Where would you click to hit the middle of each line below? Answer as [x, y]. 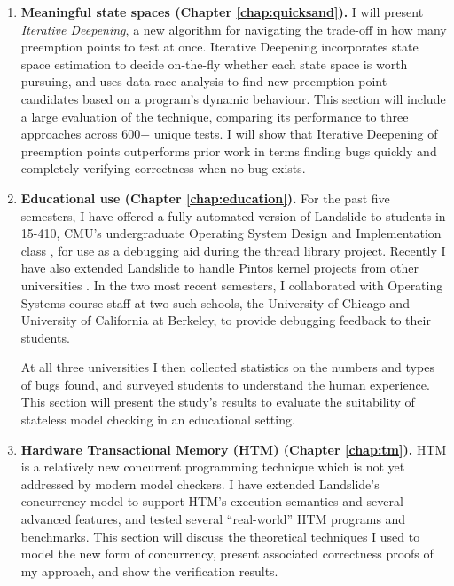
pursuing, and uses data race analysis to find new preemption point [204, 81]
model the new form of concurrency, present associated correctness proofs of [227, 554]
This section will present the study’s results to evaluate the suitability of [218, 402]
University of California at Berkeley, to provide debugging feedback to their [226, 320]
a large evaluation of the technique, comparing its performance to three [215, 116]
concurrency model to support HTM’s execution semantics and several [212, 501]
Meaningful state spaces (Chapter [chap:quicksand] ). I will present [222, 12]
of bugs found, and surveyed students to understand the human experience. [225, 384]
